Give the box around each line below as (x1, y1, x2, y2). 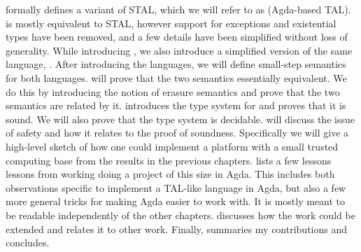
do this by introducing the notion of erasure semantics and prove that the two (6, 84, 340, 99)
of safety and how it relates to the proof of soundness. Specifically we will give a (6, 125, 349, 140)
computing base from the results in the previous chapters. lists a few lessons (6, 153, 332, 167)
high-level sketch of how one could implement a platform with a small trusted (6, 139, 339, 153)
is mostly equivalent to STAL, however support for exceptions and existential (6, 15, 337, 30)
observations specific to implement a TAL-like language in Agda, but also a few (6, 180, 346, 195)
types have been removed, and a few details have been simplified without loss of (6, 29, 348, 44)
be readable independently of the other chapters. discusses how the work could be (6, 207, 355, 222)
